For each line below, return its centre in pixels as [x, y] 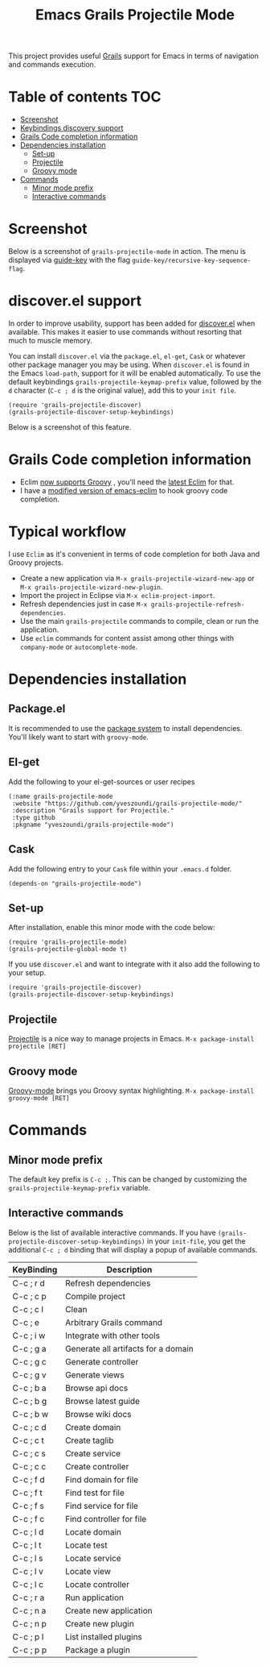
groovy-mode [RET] [39, 1098]
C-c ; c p [29, 1296]
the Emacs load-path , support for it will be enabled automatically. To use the [135, 373]
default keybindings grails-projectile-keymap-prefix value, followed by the [135, 382]
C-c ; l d [28, 1531]
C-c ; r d [29, 1283]
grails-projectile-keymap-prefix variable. [80, 1187]
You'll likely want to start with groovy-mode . [78, 737]
